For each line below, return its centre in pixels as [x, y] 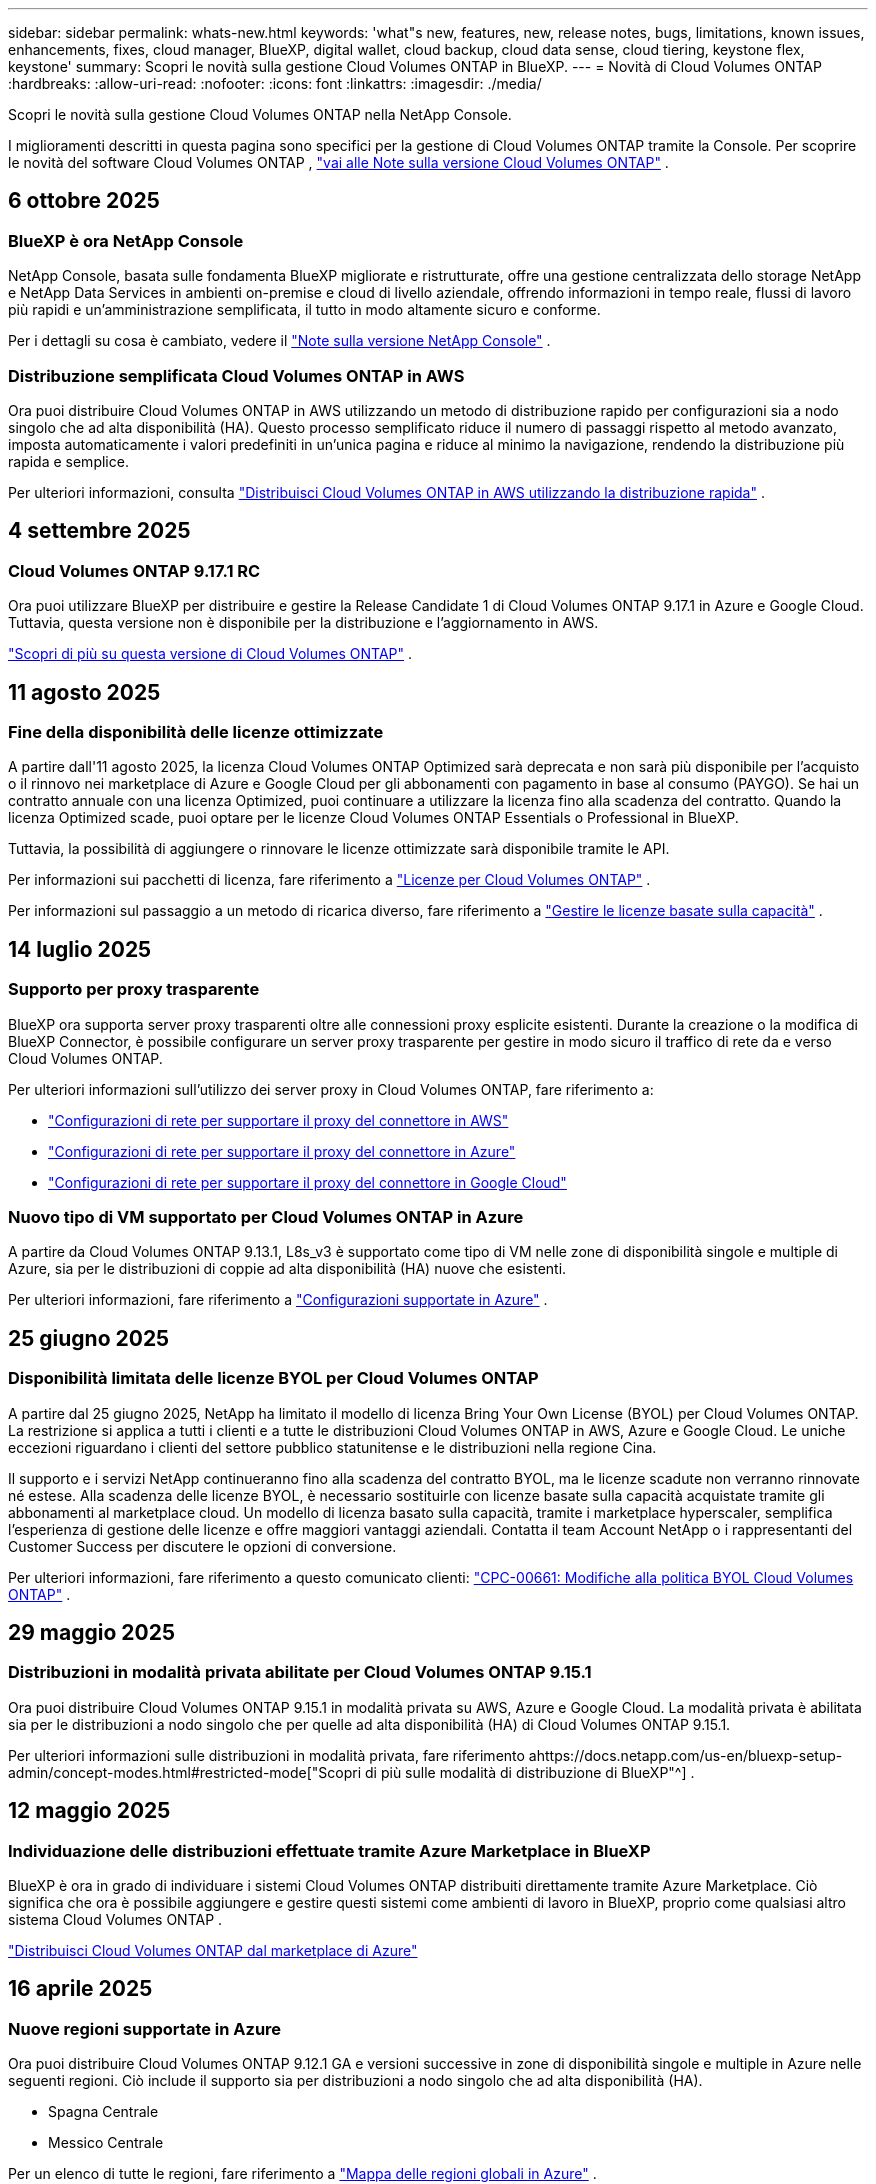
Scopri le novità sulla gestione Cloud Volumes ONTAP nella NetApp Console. [260, 114]
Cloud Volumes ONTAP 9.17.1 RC [134, 570]
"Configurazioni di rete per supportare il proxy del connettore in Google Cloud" [307, 1182]
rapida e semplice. [68, 461]
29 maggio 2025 [91, 1633]
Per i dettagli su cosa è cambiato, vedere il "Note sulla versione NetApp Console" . [279, 341]
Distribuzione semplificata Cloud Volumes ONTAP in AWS [236, 375]
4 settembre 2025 [99, 531]
